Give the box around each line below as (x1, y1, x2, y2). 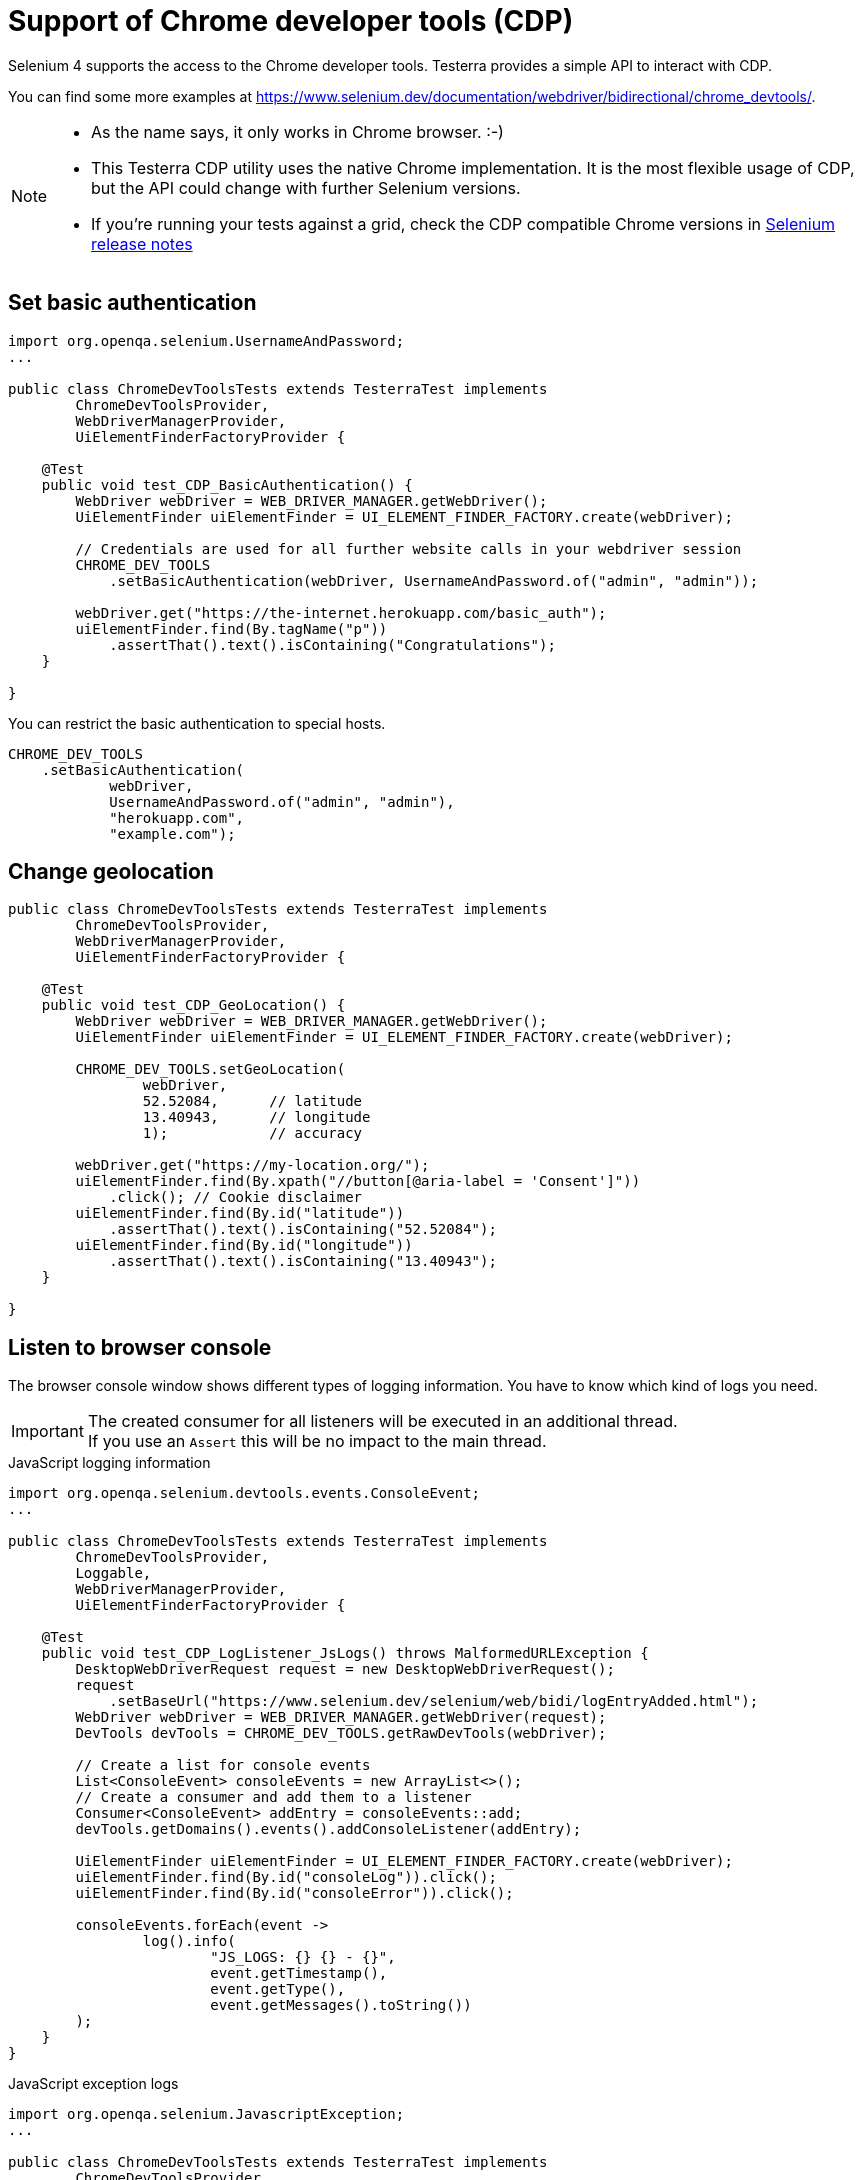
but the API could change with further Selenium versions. (91, 177, 521, 198)
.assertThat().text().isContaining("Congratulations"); (109, 636, 556, 653)
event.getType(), (210, 1981, 346, 1998)
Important (11, 1421, 84, 1442)
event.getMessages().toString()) (210, 1997, 472, 2014)
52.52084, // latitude (142, 1093, 363, 1110)
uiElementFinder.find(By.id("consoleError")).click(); (75, 1885, 514, 1902)
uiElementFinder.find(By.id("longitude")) (75, 1237, 413, 1254)
